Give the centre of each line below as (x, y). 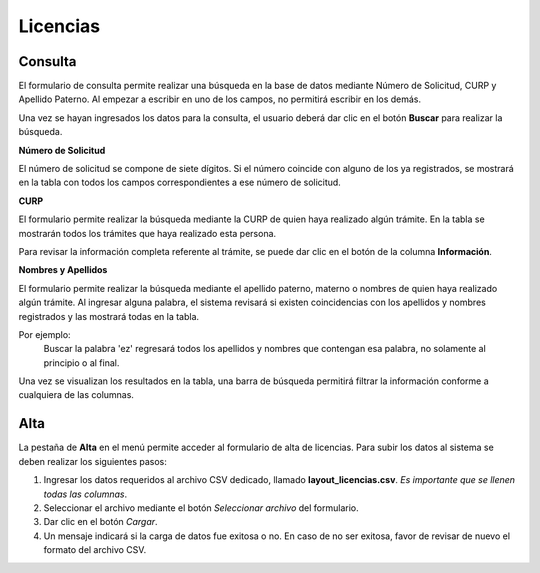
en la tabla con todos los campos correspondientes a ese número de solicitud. (180, 182)
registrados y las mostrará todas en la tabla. (109, 316)
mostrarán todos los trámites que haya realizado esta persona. (147, 233)
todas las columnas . (85, 494)
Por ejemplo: (44, 334)
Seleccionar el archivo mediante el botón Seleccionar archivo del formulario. (201, 507)
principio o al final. (81, 362)
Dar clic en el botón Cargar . (101, 522)
